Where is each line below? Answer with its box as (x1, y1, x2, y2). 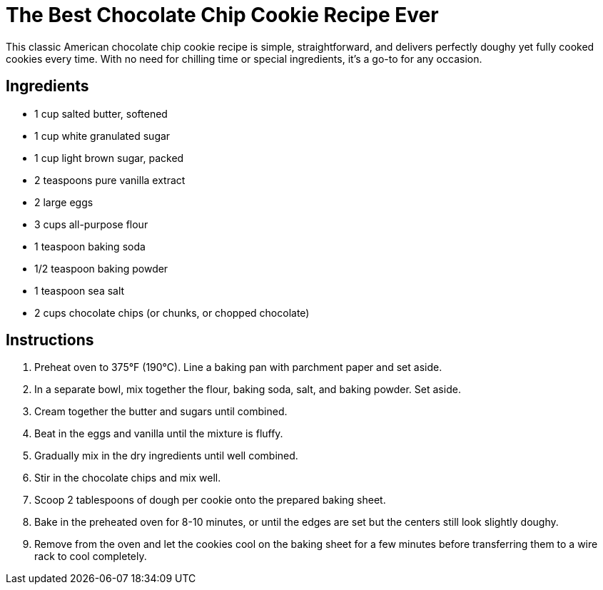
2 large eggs (34, 195, 93, 208)
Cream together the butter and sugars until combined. (34, 405, 288, 418)
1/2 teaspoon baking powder (34, 262, 168, 275)
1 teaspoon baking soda (34, 240, 146, 253)
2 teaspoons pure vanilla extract (34, 173, 186, 186)
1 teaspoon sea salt (34, 284, 125, 297)
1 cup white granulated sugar (34, 129, 171, 142)
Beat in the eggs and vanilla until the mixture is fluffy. (34, 427, 283, 440)
